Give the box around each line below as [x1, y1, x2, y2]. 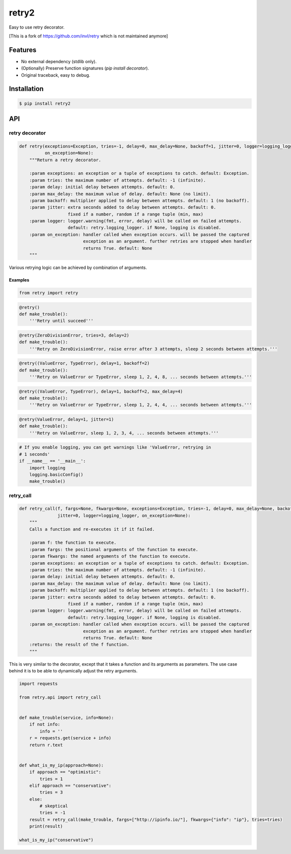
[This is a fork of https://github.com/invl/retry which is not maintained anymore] [9, 33, 168, 39]
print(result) [29, 823, 63, 829]
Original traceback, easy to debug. [21, 72, 91, 78]
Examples [9, 277, 30, 283]
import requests [19, 681, 58, 687]
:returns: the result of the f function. [29, 642, 129, 648]
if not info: [29, 721, 61, 727]
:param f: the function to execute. [29, 540, 116, 546]
